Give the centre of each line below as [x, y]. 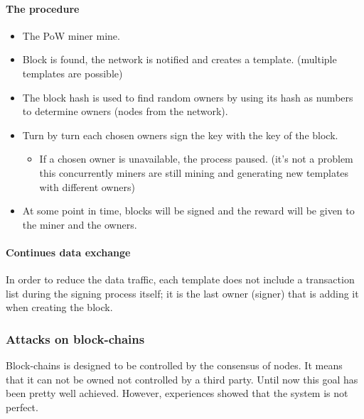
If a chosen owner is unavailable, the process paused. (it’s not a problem [196, 159]
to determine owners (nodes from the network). [125, 111]
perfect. [22, 407]
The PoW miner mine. [71, 35]
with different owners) [87, 186]
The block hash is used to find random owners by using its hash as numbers [188, 97]
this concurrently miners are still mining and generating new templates [194, 172]
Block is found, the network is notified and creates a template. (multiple [180, 59]
